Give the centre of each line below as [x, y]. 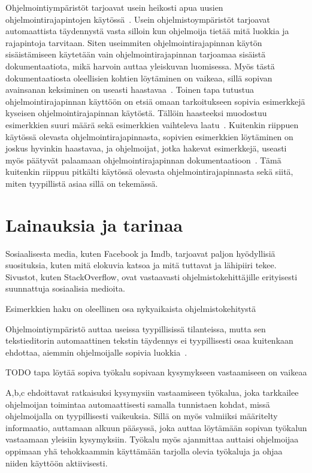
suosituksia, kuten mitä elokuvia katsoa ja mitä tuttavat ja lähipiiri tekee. [141, 265]
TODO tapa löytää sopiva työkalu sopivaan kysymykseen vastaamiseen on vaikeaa [156, 372]
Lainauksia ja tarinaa [94, 224]
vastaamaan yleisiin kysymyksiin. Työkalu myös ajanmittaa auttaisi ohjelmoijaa [152, 439]
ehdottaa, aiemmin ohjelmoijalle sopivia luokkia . [96, 352]
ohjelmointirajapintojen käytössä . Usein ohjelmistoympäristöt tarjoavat [138, 19]
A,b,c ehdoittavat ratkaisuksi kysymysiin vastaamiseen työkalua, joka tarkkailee [152, 392]
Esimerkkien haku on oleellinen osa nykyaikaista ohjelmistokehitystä [131, 308]
